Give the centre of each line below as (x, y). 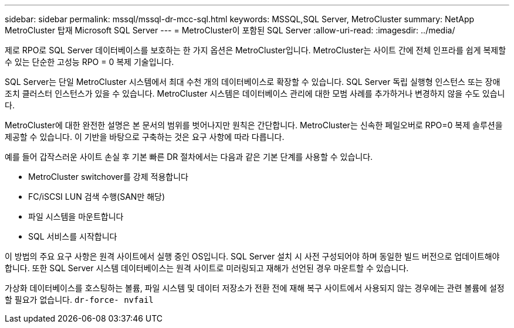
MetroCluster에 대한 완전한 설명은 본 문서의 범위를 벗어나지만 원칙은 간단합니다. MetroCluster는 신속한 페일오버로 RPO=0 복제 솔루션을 (254, 125)
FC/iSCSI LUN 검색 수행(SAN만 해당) (97, 197)
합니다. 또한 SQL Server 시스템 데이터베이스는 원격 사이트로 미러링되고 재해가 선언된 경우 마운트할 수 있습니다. (207, 268)
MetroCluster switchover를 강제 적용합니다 (108, 177)
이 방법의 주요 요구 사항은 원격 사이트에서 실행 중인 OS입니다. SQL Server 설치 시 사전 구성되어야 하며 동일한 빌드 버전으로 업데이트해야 (252, 256)
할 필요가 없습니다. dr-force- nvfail (79, 300)
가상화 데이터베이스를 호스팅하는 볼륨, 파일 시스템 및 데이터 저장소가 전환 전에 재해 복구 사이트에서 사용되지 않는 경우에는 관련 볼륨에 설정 (255, 288)
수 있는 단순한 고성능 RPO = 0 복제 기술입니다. (89, 62)
